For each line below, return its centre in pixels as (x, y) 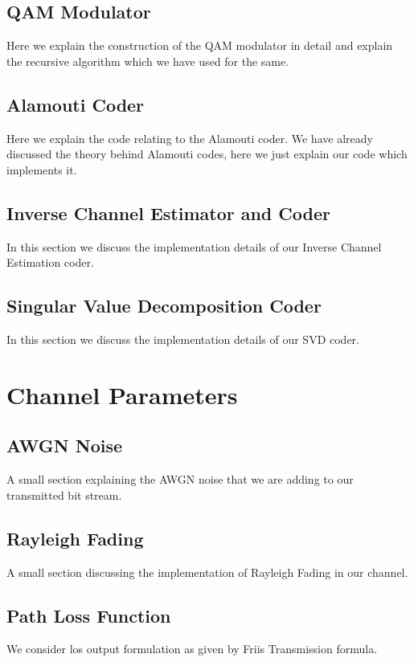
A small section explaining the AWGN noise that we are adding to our (180, 479)
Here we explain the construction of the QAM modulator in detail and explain (200, 45)
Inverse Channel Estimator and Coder (168, 212)
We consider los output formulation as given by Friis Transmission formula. (192, 649)
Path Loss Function (89, 615)
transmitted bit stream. (64, 494)
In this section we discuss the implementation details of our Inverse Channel (194, 246)
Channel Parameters (122, 394)
